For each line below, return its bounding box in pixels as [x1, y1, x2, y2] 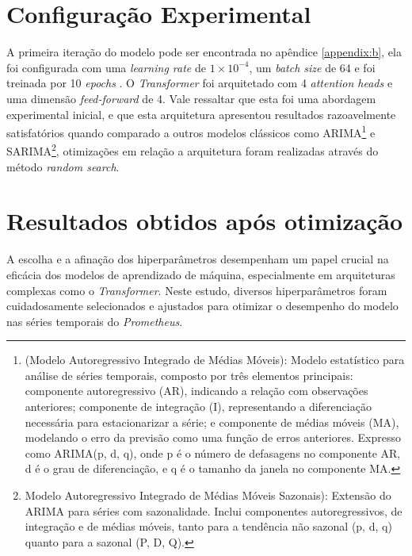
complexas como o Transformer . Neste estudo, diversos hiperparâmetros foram [6, 282, 387, 298]
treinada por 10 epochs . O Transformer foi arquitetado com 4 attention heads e [6, 75, 393, 91]
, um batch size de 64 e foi [249, 59, 376, 75]
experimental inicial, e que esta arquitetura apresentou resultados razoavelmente [6, 105, 396, 122]
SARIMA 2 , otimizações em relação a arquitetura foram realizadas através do [6, 140, 379, 159]
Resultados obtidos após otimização [6, 205, 403, 237]
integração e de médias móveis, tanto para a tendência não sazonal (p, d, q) [25, 518, 392, 535]
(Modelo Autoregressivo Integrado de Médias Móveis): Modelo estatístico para [25, 351, 405, 368]
